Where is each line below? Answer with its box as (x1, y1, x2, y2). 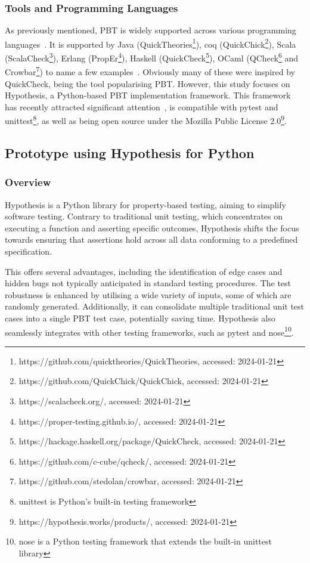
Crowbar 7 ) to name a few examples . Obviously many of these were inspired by (5, 64, 295, 78)
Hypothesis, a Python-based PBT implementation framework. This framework (5, 89, 291, 101)
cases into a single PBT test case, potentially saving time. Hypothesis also (5, 311, 275, 324)
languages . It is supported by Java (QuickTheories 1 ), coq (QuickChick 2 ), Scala (5, 36, 296, 50)
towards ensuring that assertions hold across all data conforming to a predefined (5, 233, 298, 246)
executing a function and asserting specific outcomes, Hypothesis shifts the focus (5, 221, 299, 234)
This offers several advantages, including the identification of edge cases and (5, 265, 283, 277)
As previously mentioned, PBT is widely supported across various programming (5, 24, 296, 36)
